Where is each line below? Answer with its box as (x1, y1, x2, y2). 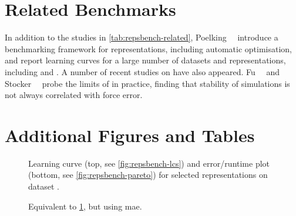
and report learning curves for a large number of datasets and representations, (5, 54, 286, 66)
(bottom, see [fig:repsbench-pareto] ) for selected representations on (28, 168, 268, 181)
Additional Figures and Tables (5, 123, 255, 147)
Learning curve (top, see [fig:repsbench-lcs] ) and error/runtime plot (28, 157, 270, 169)
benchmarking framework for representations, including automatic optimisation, (5, 42, 292, 55)
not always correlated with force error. (5, 89, 143, 101)
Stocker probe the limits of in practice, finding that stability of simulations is (5, 77, 290, 89)
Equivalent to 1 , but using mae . (28, 200, 142, 212)
